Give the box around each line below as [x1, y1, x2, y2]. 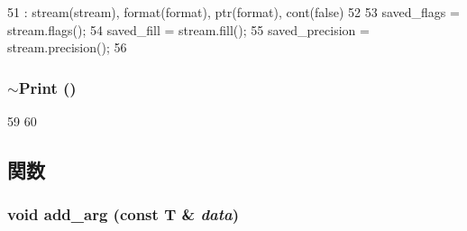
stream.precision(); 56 [7, 38, 127, 57]
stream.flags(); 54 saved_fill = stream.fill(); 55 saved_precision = [7, 20, 370, 39]
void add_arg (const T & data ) [7, 203, 240, 226]
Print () [18, 76, 77, 98]
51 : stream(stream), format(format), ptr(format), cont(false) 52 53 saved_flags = [7, 3, 460, 21]
